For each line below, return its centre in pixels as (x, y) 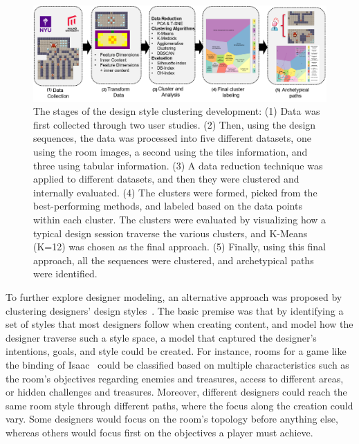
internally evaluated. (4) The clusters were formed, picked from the (175, 192)
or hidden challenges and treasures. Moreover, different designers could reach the (176, 392)
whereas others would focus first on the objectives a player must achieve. (159, 432)
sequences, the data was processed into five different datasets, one (172, 138)
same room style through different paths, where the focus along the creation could (179, 405)
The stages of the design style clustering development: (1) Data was (177, 111)
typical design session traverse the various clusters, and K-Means (171, 233)
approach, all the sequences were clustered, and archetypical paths (174, 260)
